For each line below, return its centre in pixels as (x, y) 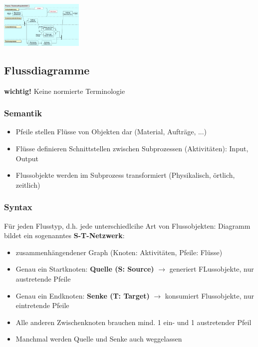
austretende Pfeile (43, 278)
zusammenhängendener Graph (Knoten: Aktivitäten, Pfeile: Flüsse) (119, 252)
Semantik (23, 113)
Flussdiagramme (47, 70)
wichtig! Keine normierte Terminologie (65, 91)
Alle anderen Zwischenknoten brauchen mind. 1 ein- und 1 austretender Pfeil (133, 322)
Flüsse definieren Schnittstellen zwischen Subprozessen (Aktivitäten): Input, (132, 148)
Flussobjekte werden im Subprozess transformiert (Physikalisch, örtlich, (125, 175)
